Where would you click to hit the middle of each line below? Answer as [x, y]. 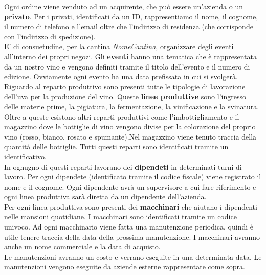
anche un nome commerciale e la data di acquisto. [82, 247]
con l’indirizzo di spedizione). [50, 36]
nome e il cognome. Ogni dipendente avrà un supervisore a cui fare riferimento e [130, 186]
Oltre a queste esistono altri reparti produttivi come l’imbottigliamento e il [122, 116]
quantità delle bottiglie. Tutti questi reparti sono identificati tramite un [116, 146]
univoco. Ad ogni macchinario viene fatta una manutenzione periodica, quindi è [129, 227]
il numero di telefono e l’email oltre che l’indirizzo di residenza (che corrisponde [129, 26]
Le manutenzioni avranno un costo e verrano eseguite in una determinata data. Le [133, 256]
